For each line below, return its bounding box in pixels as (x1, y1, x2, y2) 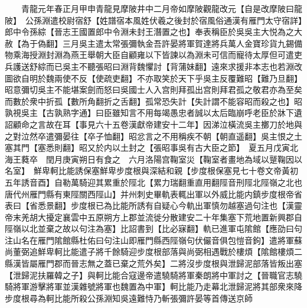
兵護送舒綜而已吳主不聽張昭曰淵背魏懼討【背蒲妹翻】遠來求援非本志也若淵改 (5, 60, 302, 72)
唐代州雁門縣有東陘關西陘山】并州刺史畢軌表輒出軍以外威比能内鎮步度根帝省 (5, 187, 302, 200)
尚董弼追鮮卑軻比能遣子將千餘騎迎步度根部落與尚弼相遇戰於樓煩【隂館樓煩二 (5, 245, 302, 258)
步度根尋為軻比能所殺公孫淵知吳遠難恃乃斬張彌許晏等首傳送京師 (5, 291, 253, 304)
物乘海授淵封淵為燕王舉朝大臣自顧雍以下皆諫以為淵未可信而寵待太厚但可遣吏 (5, 48, 302, 61)
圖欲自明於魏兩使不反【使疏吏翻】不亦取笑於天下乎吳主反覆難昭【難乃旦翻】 (5, 72, 302, 84)
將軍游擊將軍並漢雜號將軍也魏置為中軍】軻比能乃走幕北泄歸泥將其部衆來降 (12, 280, 302, 293)
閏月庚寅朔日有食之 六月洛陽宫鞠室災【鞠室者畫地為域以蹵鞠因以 (45, 153, 302, 165)
